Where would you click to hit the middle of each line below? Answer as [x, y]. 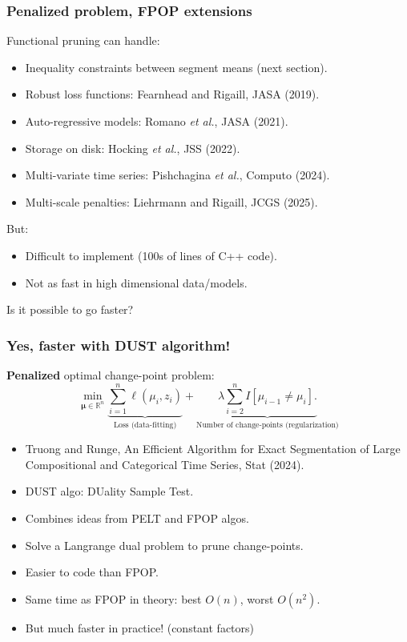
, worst [257, 598]
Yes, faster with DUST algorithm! [119, 345]
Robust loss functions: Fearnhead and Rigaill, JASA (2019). [172, 94]
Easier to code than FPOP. [92, 572]
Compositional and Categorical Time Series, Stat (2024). [165, 464]
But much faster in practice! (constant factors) [139, 627]
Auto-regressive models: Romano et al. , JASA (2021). [157, 121]
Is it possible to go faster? [70, 309]
